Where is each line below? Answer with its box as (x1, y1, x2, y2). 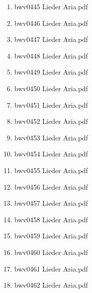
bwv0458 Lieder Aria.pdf (14, 214, 88, 224)
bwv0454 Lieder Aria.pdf (14, 149, 88, 159)
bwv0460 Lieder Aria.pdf (14, 247, 88, 257)
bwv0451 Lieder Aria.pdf (14, 99, 88, 110)
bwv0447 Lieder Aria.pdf (14, 34, 88, 44)
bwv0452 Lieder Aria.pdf (14, 116, 88, 126)
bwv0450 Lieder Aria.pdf (14, 83, 88, 93)
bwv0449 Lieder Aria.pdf (14, 67, 88, 77)
